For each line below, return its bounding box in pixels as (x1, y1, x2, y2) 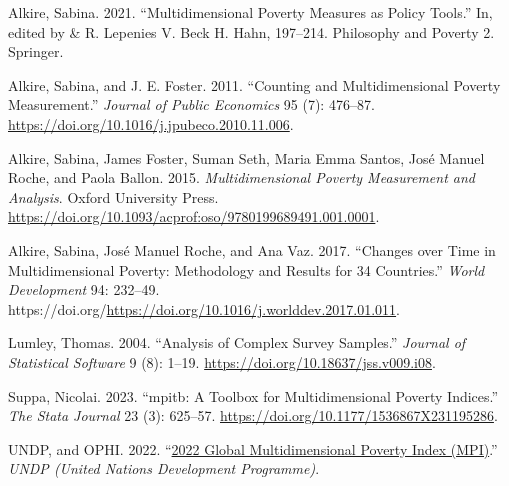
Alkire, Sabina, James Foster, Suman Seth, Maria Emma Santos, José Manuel (8, 147, 485, 168)
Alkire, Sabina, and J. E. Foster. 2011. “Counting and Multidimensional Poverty (8, 74, 501, 95)
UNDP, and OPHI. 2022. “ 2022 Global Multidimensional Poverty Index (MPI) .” (8, 438, 498, 459)
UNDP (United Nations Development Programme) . (8, 458, 320, 479)
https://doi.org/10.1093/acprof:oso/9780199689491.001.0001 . (8, 206, 380, 227)
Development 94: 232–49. (8, 279, 160, 300)
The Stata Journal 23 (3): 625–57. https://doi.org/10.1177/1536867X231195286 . (8, 405, 498, 426)
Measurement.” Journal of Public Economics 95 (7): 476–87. (8, 94, 375, 115)
